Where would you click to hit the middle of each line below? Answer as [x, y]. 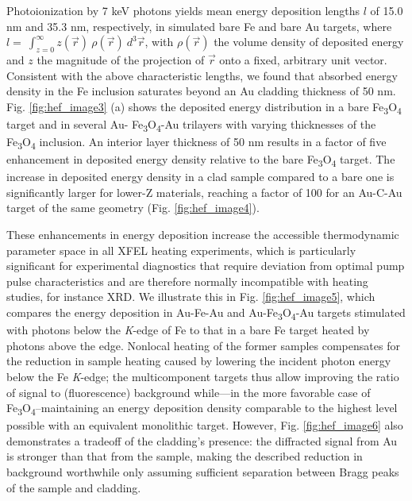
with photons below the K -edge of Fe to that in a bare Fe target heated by [188, 330]
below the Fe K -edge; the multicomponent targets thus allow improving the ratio [203, 376]
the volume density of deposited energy [309, 42]
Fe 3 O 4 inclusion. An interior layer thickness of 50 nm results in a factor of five [196, 143]
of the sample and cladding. [74, 487]
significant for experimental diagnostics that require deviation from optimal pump [206, 266]
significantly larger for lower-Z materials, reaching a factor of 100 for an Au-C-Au [204, 192]
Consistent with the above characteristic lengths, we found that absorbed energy [202, 75]
